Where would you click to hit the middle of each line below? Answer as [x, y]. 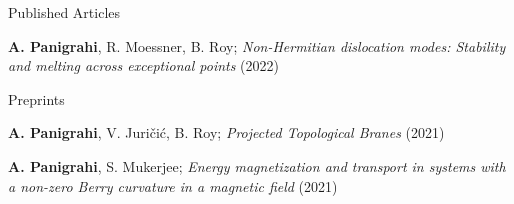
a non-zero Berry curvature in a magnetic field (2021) [173, 185]
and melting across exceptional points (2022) [144, 65]
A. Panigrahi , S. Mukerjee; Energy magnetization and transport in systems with [257, 165]
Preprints [36, 98]
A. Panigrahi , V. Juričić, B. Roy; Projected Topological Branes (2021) [226, 132]
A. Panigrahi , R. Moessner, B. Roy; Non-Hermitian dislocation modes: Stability [257, 45]
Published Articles [64, 12]
